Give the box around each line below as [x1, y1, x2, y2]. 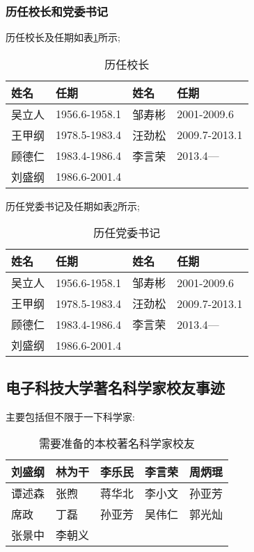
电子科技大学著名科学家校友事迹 [6, 376, 225, 398]
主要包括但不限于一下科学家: [6, 409, 135, 423]
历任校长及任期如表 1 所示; [6, 30, 120, 44]
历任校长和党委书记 [6, 2, 109, 19]
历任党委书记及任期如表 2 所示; [6, 198, 140, 213]
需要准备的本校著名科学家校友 [39, 435, 196, 452]
